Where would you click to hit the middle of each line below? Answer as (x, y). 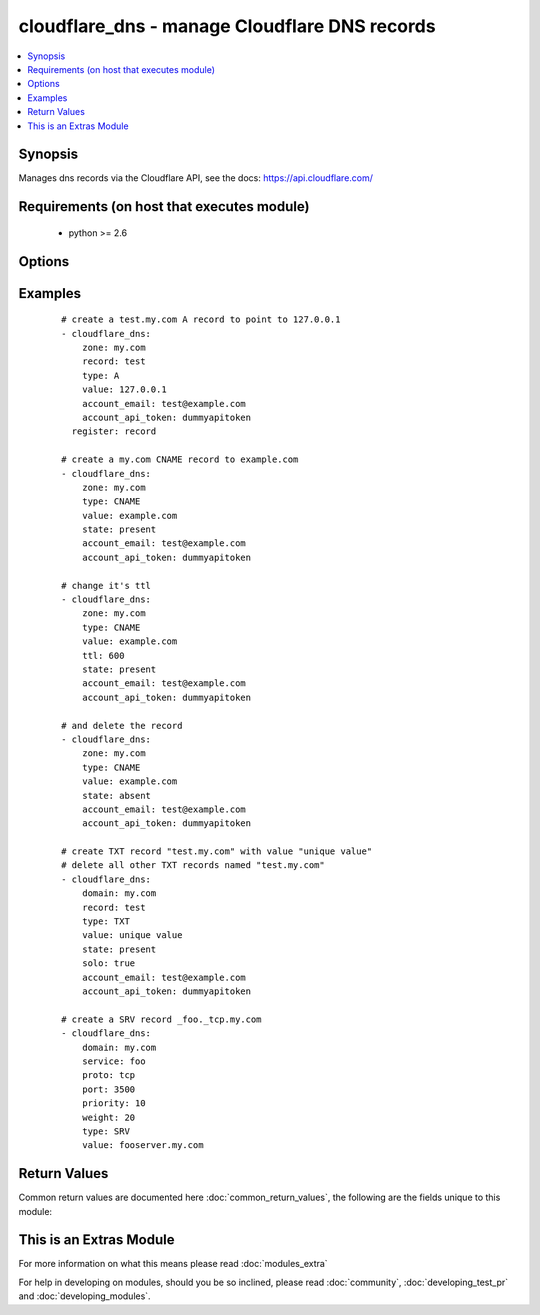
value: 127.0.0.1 (124, 389)
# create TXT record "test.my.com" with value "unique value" (217, 851)
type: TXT (105, 921)
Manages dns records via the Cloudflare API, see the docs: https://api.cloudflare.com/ (196, 178)
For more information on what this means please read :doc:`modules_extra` (173, 1264)
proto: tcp (108, 1075)
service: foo (113, 1061)
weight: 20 (108, 1117)
